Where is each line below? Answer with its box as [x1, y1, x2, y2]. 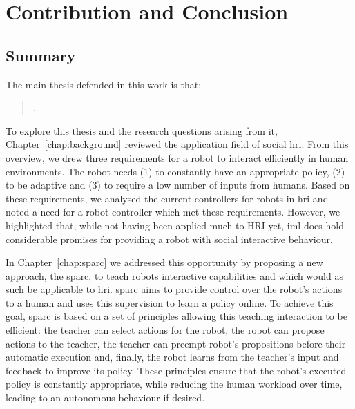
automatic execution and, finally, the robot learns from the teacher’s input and [6, 350, 339, 364]
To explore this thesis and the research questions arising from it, [6, 123, 278, 137]
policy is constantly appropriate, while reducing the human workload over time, [6, 377, 343, 391]
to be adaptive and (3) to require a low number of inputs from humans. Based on [6, 178, 350, 192]
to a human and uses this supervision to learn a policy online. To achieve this [6, 295, 334, 310]
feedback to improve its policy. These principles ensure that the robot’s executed [6, 363, 347, 377]
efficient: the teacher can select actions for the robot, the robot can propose [6, 323, 325, 337]
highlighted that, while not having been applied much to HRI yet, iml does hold [6, 218, 344, 232]
